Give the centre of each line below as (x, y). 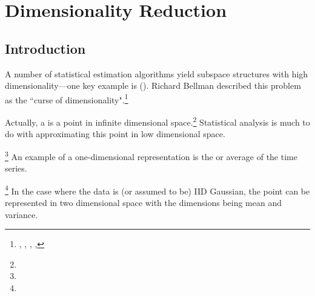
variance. (22, 214)
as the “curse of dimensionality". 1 (67, 98)
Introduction (45, 48)
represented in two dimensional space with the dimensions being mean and (144, 202)
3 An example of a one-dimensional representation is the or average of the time (151, 155)
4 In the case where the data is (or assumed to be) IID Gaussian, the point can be (157, 190)
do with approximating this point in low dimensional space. (115, 134)
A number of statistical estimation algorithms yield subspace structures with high (157, 73)
